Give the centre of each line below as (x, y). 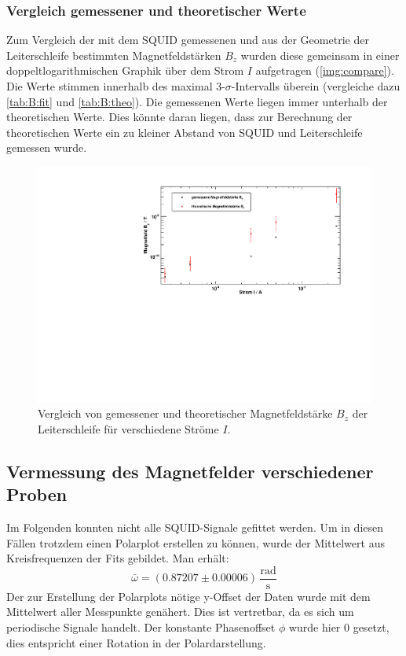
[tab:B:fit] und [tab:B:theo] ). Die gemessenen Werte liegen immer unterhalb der (197, 101)
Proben (37, 494)
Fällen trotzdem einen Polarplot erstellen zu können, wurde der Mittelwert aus (196, 542)
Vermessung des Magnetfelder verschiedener (190, 471)
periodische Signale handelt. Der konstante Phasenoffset (141, 627)
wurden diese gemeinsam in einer (320, 55)
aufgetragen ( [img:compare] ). (325, 70)
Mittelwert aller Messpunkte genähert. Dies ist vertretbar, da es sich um (180, 612)
